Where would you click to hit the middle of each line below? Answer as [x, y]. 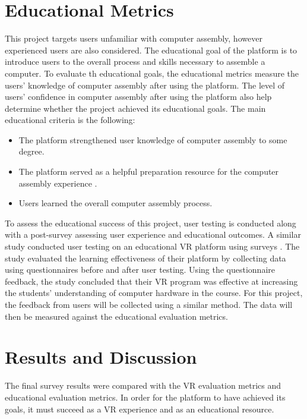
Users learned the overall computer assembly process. [115, 203]
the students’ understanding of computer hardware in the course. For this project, [154, 293]
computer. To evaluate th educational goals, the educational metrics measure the [152, 73]
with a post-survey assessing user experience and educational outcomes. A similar [153, 234]
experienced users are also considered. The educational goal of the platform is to [151, 50]
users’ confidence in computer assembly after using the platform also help [138, 97]
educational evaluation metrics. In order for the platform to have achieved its [145, 397]
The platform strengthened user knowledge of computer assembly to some [153, 139]
